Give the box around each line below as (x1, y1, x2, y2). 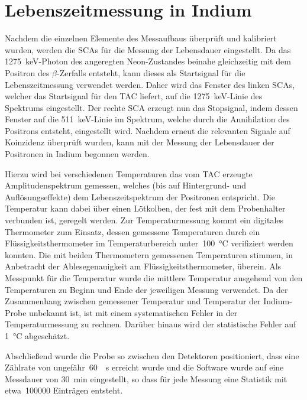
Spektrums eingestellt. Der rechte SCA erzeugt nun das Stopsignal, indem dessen (5, 101, 298, 113)
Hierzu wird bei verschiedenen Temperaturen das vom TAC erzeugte (5, 167, 253, 180)
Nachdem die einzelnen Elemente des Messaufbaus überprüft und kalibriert (5, 32, 277, 44)
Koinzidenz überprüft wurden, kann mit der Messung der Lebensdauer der (5, 136, 274, 148)
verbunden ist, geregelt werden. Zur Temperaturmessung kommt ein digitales (5, 214, 284, 226)
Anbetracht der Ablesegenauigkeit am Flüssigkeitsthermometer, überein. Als (5, 260, 282, 272)
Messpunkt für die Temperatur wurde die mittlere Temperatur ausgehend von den (5, 272, 303, 284)
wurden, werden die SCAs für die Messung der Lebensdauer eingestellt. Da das (5, 43, 291, 56)
